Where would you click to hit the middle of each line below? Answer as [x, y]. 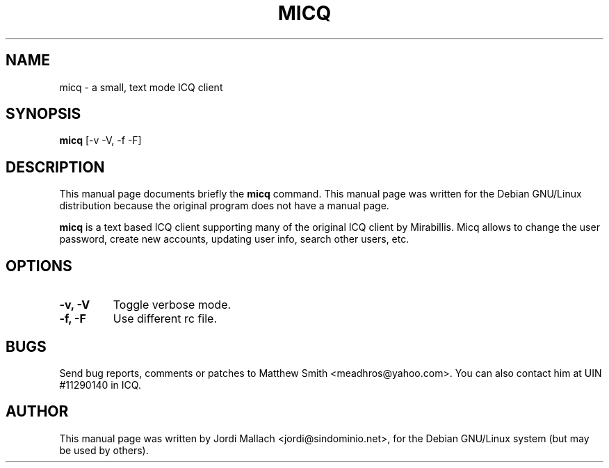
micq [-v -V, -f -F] [100, 140]
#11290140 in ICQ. [100, 385]
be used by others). [104, 450]
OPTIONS [39, 266]
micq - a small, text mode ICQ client [141, 87]
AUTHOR [37, 412]
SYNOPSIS [43, 114]
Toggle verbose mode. [172, 305]
